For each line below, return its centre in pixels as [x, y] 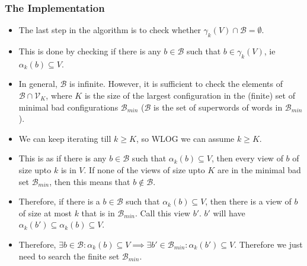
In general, [38, 84]
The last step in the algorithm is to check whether [110, 30]
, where [59, 95]
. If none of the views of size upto [144, 169]
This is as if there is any [63, 158]
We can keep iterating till [65, 138]
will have [229, 213]
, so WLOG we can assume [185, 138]
